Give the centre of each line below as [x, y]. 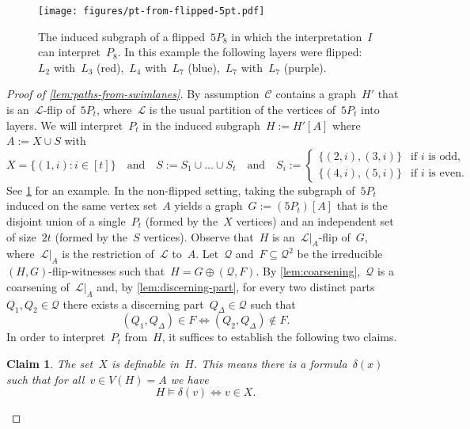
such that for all [45, 379]
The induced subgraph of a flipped [121, 36]
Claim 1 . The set [50, 363]
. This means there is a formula [270, 363]
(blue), [204, 67]
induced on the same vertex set [82, 205]
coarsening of [38, 286]
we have [190, 379]
